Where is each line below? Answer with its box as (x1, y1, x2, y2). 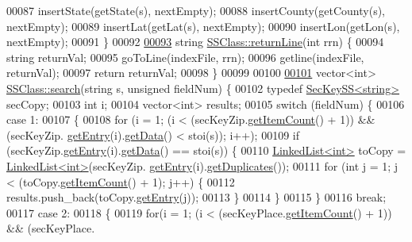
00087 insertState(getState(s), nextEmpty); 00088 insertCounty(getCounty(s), (6, 2, 385, 18)
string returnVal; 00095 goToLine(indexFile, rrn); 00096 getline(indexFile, (6, 48, 364, 65)
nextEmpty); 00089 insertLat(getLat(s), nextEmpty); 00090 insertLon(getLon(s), (6, 17, 400, 34)
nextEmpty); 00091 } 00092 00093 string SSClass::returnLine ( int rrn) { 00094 (6, 33, 384, 50)
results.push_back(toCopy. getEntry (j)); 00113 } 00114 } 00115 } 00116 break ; (6, 189, 387, 206)
